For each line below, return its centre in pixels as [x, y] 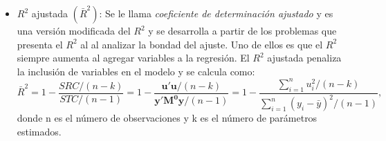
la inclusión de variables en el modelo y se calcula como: [136, 71]
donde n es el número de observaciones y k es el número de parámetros [167, 118]
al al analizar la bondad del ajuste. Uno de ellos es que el [202, 44]
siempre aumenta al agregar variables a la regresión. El [133, 58]
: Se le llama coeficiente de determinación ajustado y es [216, 13]
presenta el [40, 44]
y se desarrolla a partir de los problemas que [242, 30]
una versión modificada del [74, 30]
